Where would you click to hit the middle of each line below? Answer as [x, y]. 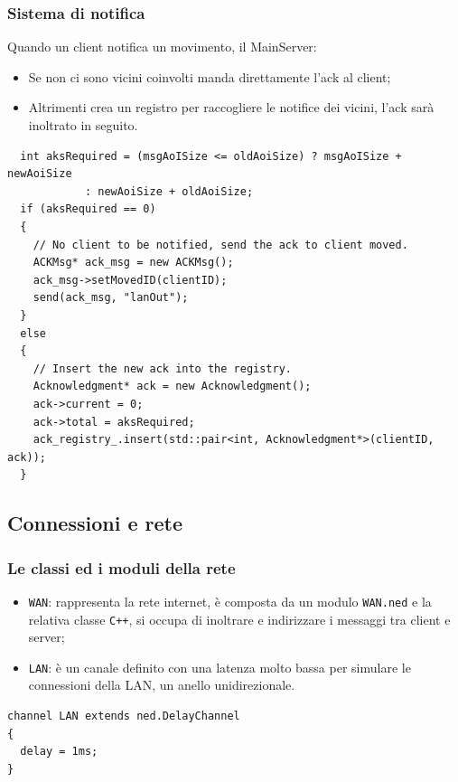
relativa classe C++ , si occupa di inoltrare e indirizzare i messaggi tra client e [239, 619]
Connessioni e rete [95, 523]
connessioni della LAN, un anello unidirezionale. [162, 685]
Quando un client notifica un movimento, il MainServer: [162, 47]
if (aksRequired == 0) [88, 209]
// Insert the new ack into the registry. [162, 368]
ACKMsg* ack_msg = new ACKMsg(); [133, 263]
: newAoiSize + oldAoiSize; [169, 191]
